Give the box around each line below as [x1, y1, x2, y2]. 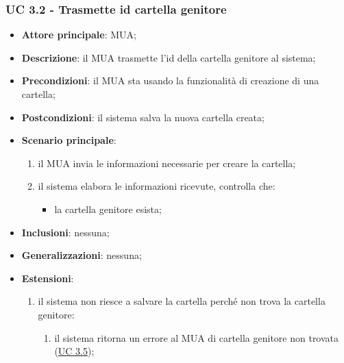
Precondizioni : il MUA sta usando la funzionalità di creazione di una [21, 73, 319, 88]
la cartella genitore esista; [54, 201, 162, 216]
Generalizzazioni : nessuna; [21, 248, 142, 262]
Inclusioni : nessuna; [21, 225, 110, 239]
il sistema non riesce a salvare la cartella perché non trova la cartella [38, 294, 325, 308]
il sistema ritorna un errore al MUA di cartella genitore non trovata [54, 330, 339, 345]
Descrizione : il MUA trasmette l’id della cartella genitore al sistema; [21, 50, 316, 64]
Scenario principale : [21, 133, 116, 147]
